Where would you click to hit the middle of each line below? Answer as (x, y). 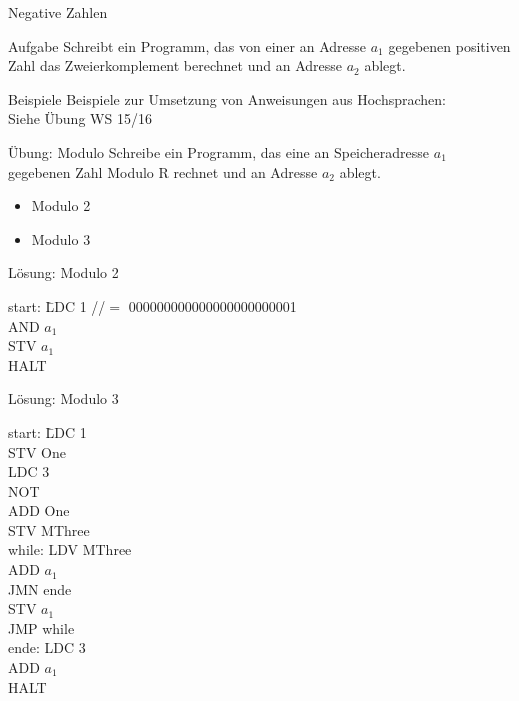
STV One (37, 451)
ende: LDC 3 (47, 647)
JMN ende (40, 588)
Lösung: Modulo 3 (63, 398)
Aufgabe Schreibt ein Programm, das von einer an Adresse (187, 45)
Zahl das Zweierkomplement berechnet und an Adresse (175, 65)
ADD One (39, 510)
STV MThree (49, 529)
